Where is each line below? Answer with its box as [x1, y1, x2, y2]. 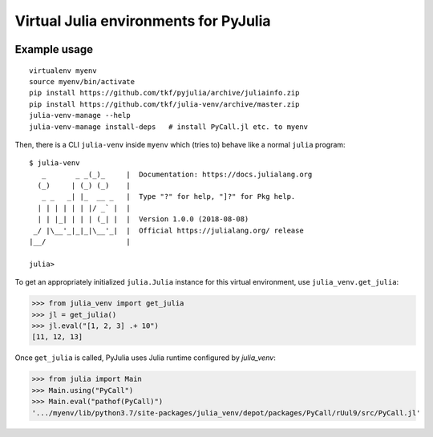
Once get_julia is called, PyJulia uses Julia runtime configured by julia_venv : [14, 353, 276, 362]
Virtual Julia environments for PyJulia [14, 12, 272, 30]
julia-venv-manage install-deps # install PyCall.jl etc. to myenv [29, 122, 309, 132]
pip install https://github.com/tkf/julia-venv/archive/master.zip [29, 99, 300, 108]
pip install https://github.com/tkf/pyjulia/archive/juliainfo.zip [29, 88, 300, 98]
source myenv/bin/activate [29, 77, 136, 86]
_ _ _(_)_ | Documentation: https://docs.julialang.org [41, 169, 313, 179]
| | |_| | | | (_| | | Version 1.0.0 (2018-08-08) [37, 215, 249, 224]
